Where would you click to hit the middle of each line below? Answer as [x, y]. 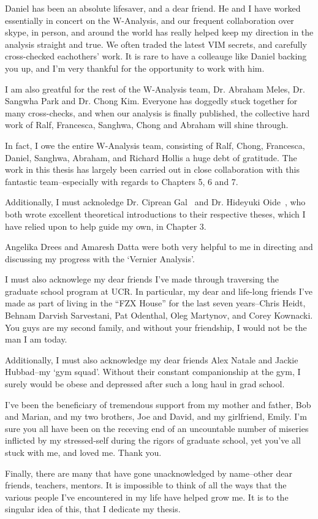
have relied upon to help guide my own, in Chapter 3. [106, 226]
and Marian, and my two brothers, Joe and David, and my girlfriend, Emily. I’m [156, 416]
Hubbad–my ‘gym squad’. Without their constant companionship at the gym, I [153, 372]
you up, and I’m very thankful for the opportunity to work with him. [135, 68]
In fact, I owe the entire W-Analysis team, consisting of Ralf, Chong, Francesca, [155, 145]
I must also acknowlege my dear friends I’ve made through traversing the [142, 279]
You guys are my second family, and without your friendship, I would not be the [156, 327]
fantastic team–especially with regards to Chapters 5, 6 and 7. [122, 181]
